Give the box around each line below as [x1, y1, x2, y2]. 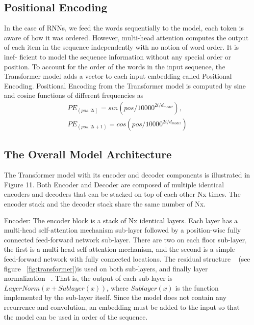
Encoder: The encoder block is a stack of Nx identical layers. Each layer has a [4, 215, 238, 225]
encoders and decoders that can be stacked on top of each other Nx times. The [4, 189, 241, 199]
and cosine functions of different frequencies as [4, 90, 144, 100]
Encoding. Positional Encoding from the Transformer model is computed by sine [4, 80, 246, 90]
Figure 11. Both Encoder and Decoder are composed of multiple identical [4, 179, 224, 189]
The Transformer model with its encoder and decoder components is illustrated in [4, 170, 250, 180]
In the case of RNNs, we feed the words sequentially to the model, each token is [4, 23, 244, 33]
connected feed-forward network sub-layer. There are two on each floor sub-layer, [4, 234, 247, 244]
